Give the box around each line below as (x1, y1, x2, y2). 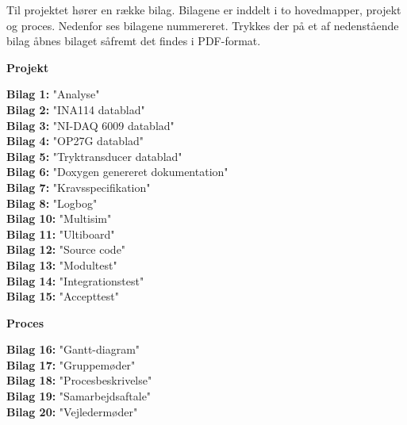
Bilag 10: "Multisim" (6, 210, 112, 227)
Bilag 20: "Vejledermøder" (6, 403, 138, 419)
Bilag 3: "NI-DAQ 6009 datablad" (6, 117, 175, 133)
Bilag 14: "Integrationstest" (6, 272, 144, 289)
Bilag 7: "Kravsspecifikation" (6, 178, 151, 195)
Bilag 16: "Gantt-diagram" (6, 341, 140, 358)
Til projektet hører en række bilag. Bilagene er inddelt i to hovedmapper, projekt (6, 2, 401, 17)
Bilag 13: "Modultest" (6, 256, 117, 273)
